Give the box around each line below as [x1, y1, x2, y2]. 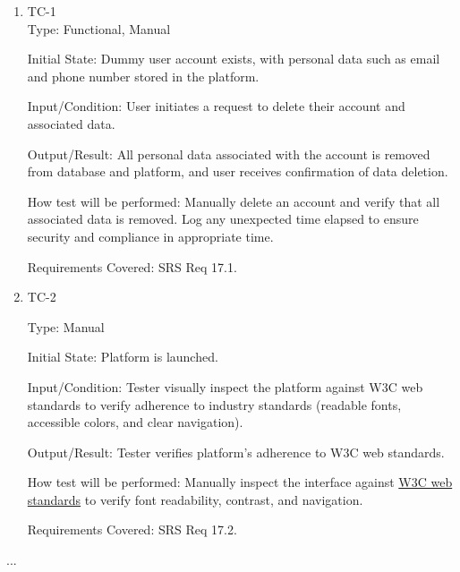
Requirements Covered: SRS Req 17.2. [27, 520, 237, 539]
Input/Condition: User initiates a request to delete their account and [27, 97, 405, 115]
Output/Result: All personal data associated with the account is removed [27, 144, 430, 163]
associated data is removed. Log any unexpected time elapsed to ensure [27, 209, 419, 228]
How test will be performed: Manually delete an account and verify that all [27, 192, 440, 210]
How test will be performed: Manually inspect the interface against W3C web [27, 473, 453, 491]
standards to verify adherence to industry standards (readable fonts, [27, 395, 402, 414]
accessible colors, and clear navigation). [27, 413, 243, 431]
